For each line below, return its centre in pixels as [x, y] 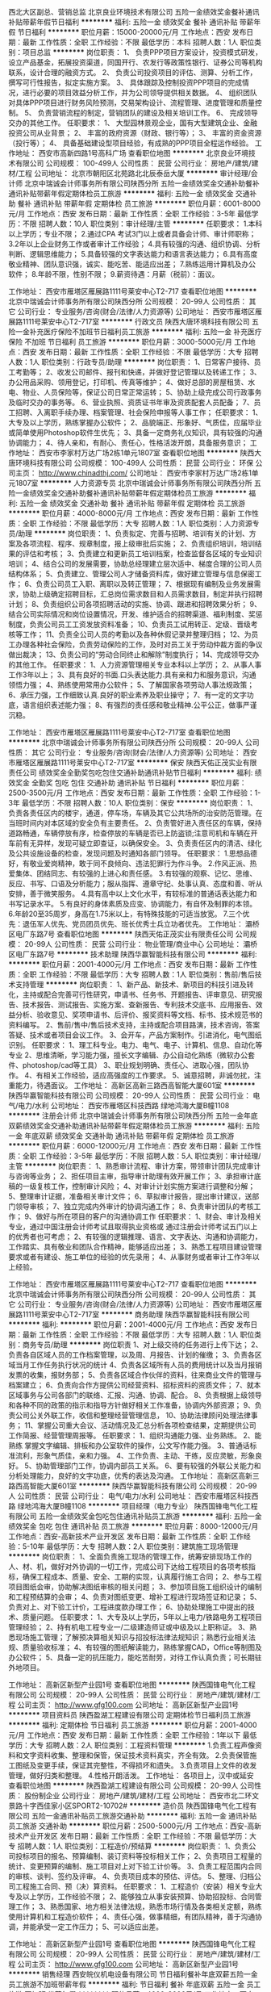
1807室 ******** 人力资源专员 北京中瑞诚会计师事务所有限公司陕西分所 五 [138, 483]
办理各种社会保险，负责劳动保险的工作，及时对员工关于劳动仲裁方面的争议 [139, 644]
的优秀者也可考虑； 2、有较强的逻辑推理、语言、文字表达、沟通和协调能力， [135, 1237]
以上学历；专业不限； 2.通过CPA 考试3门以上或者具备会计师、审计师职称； [132, 234]
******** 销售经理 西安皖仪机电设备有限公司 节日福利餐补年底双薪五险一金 [133, 1974]
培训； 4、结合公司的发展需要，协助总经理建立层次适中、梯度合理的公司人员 [135, 564]
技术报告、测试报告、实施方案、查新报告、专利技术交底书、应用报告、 [139, 1004]
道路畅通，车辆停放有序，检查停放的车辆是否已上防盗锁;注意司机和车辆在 [130, 833]
